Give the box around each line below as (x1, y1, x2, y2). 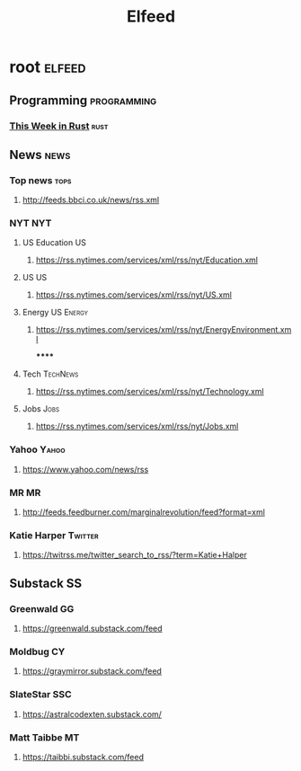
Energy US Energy (22, 307, 88, 318)
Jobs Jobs (22, 403, 60, 414)
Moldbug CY (9, 645, 66, 658)
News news (9, 146, 71, 163)
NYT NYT (9, 217, 52, 230)
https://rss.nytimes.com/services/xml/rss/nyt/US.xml (35, 289, 232, 300)
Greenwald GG (9, 602, 75, 615)
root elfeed (9, 57, 86, 77)
